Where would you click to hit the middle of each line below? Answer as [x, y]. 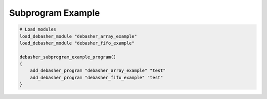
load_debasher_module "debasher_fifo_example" [77, 43]
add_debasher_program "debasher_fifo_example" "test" [96, 77]
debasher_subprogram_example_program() [68, 57]
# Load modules [38, 29]
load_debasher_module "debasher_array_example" [78, 36]
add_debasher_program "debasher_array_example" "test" [98, 71]
